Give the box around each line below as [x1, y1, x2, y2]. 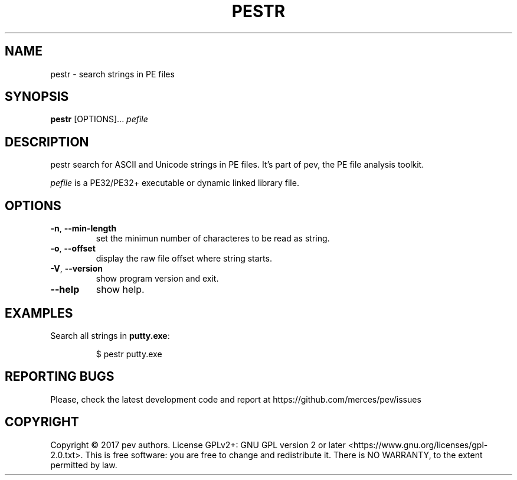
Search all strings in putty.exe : [50, 330, 170, 341]
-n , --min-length [50, 223, 117, 234]
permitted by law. [50, 459, 117, 470]
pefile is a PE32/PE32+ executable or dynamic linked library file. [50, 178, 299, 188]
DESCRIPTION [5, 134, 89, 149]
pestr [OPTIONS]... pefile [50, 114, 148, 125]
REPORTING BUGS [5, 369, 114, 384]
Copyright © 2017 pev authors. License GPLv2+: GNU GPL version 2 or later [50, 439, 346, 450]
